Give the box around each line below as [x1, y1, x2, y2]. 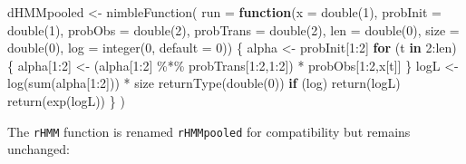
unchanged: [7, 140, 70, 159]
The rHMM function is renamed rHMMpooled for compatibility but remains [7, 121, 411, 140]
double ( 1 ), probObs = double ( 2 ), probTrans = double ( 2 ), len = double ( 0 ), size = [7, 20, 460, 39]
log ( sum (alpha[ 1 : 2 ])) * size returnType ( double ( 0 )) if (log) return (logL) [7, 73, 401, 92]
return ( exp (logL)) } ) [7, 91, 125, 110]
